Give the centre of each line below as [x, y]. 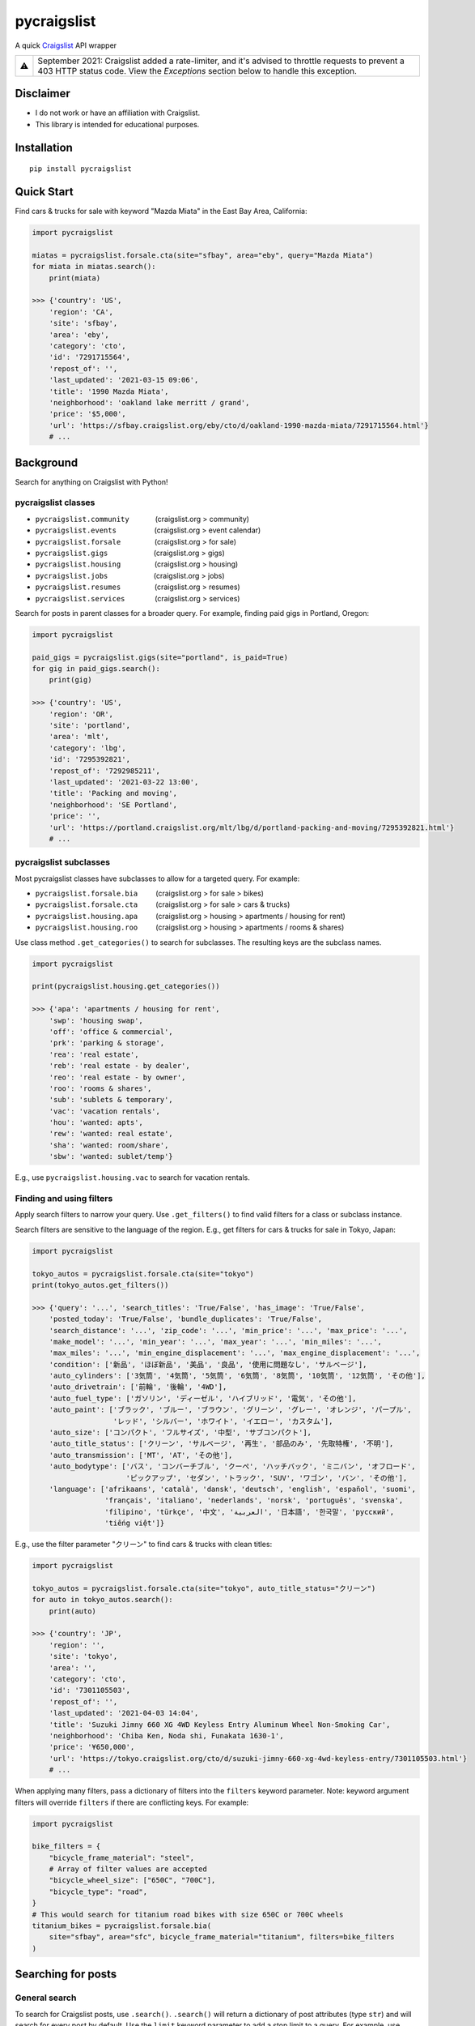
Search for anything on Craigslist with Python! [92, 481]
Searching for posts [66, 1975]
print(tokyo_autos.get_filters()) [100, 1285]
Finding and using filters [64, 1199]
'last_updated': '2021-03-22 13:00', [124, 782]
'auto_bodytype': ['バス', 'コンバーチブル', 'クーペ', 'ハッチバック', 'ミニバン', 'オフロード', [232, 1466]
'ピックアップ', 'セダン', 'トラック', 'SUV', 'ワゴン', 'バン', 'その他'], [267, 1478]
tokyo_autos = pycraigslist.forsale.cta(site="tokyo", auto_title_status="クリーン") [204, 1588]
